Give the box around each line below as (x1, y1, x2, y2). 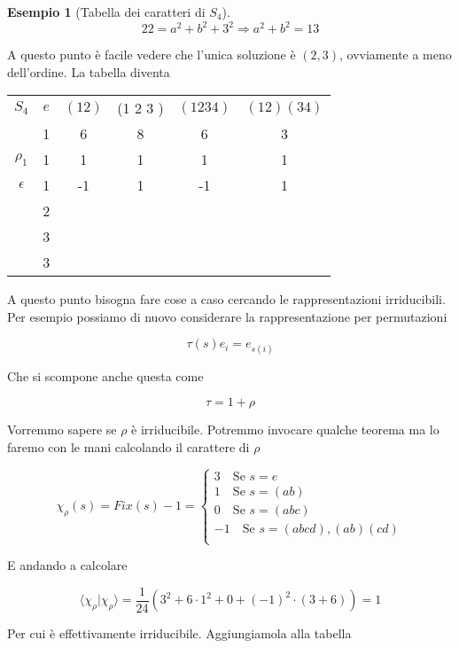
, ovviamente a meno (339, 45, 452, 64)
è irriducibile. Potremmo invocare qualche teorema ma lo (131, 420, 440, 439)
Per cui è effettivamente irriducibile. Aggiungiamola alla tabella (7, 624, 352, 643)
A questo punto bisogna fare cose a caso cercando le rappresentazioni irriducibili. (7, 290, 446, 308)
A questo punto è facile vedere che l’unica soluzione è (7, 45, 296, 64)
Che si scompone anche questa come (7, 366, 204, 385)
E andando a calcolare (7, 556, 128, 574)
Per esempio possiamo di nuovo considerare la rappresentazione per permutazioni (7, 307, 447, 325)
